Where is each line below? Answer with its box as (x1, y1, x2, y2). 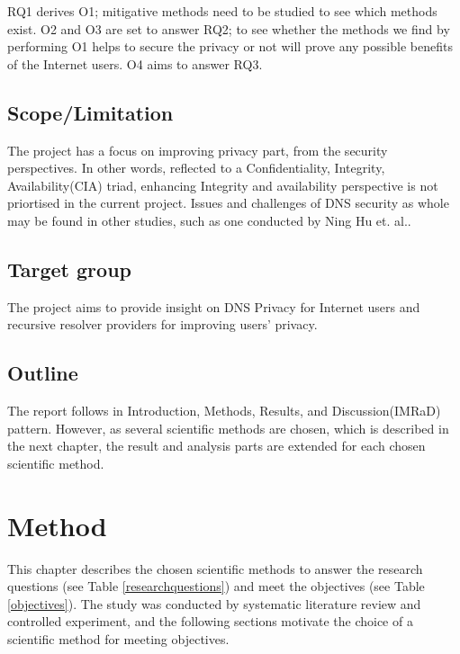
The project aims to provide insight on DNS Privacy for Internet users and (7, 297, 420, 316)
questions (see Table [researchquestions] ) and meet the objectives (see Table (7, 577, 425, 596)
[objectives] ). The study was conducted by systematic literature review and (7, 594, 421, 613)
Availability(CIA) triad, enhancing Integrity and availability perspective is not (7, 175, 438, 194)
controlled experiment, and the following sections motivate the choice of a (7, 612, 413, 631)
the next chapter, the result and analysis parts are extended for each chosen (7, 436, 426, 455)
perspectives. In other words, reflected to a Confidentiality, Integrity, (7, 158, 385, 177)
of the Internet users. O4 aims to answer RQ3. (7, 54, 263, 73)
